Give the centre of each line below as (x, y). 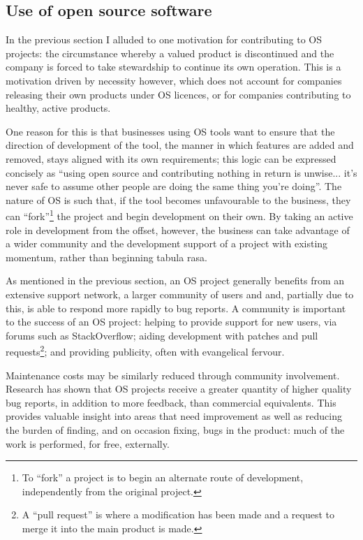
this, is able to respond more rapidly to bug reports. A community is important (176, 308)
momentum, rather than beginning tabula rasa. (106, 257)
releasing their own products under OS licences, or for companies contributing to (178, 94)
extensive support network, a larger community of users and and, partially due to (180, 294)
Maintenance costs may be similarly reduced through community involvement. (173, 375)
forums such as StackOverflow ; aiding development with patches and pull (162, 335)
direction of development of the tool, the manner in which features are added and (180, 145)
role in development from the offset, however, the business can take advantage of (178, 229)
